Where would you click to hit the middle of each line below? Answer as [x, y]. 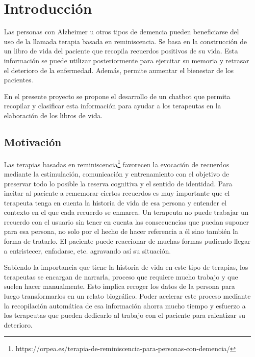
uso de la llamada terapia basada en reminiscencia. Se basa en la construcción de [126, 41]
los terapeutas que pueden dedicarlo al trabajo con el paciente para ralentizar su [125, 315]
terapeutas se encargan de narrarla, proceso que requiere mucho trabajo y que [121, 276]
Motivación [33, 141]
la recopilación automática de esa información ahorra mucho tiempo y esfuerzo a [125, 305]
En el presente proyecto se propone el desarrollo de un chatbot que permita [117, 96]
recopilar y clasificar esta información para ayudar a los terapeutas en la [113, 106]
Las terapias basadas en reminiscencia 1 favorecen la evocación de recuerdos [116, 163]
